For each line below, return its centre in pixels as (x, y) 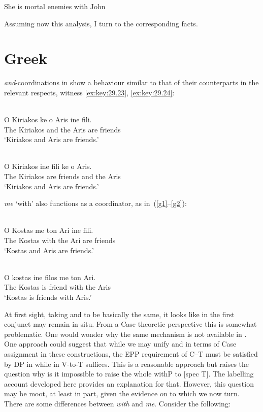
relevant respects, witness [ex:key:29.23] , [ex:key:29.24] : (89, 92)
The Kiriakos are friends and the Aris (62, 176)
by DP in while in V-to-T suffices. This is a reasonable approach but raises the (127, 364)
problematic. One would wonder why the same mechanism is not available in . (125, 334)
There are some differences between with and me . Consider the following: (117, 403)
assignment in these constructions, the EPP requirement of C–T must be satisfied (131, 353)
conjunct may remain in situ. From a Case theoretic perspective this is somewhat (130, 324)
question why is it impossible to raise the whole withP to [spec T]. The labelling (129, 374)
